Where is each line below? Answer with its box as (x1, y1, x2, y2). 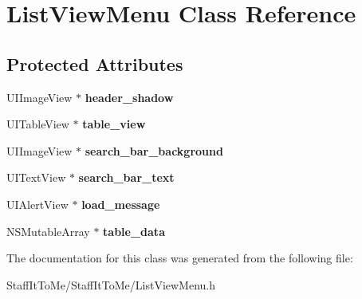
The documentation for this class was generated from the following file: (6, 250, 353, 266)
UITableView (6, 116, 69, 132)
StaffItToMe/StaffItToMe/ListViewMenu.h (6, 276, 216, 293)
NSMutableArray (6, 222, 90, 239)
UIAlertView (6, 195, 69, 212)
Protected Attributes (6, 51, 183, 76)
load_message (81, 195, 160, 212)
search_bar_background (85, 142, 223, 159)
